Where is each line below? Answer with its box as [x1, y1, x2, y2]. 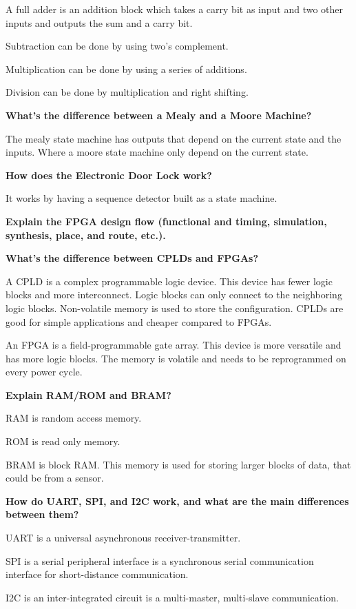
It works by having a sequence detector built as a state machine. [6, 191, 278, 205]
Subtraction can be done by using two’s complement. [6, 39, 229, 53]
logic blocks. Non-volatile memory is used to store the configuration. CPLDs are [6, 300, 344, 315]
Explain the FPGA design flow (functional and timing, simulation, [6, 214, 327, 228]
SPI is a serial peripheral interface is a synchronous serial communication [6, 553, 314, 568]
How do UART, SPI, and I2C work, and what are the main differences [6, 493, 349, 508]
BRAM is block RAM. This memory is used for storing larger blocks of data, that [6, 457, 351, 471]
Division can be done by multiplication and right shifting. [6, 85, 249, 99]
